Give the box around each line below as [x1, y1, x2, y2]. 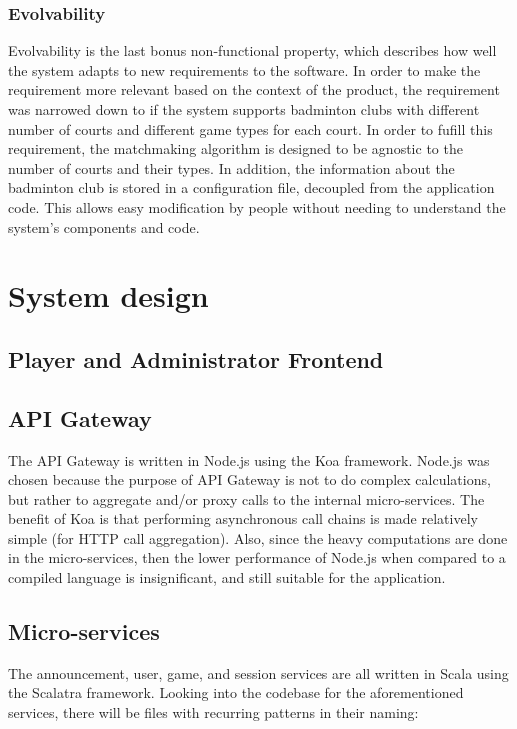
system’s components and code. [8, 216, 200, 237]
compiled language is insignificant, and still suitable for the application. [8, 567, 446, 588]
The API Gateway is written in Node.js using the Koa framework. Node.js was [8, 449, 490, 470]
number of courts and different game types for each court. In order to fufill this [8, 118, 493, 139]
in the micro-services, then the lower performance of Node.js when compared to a [8, 547, 506, 568]
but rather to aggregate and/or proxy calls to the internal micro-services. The [8, 488, 485, 509]
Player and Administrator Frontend [8, 343, 384, 374]
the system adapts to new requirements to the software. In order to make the [8, 59, 481, 80]
